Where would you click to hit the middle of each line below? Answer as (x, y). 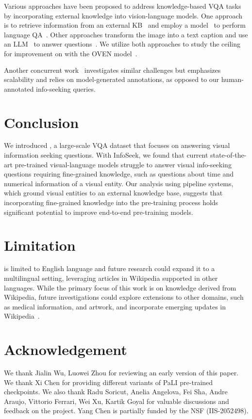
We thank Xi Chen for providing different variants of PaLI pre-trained (109, 382)
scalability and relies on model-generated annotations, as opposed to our (112, 79)
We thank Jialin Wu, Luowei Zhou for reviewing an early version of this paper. (121, 373)
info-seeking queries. (66, 89)
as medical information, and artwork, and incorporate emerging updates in (115, 306)
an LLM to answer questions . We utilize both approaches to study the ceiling (122, 44)
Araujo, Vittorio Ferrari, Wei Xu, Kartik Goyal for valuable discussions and (117, 401)
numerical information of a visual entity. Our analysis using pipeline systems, (119, 183)
